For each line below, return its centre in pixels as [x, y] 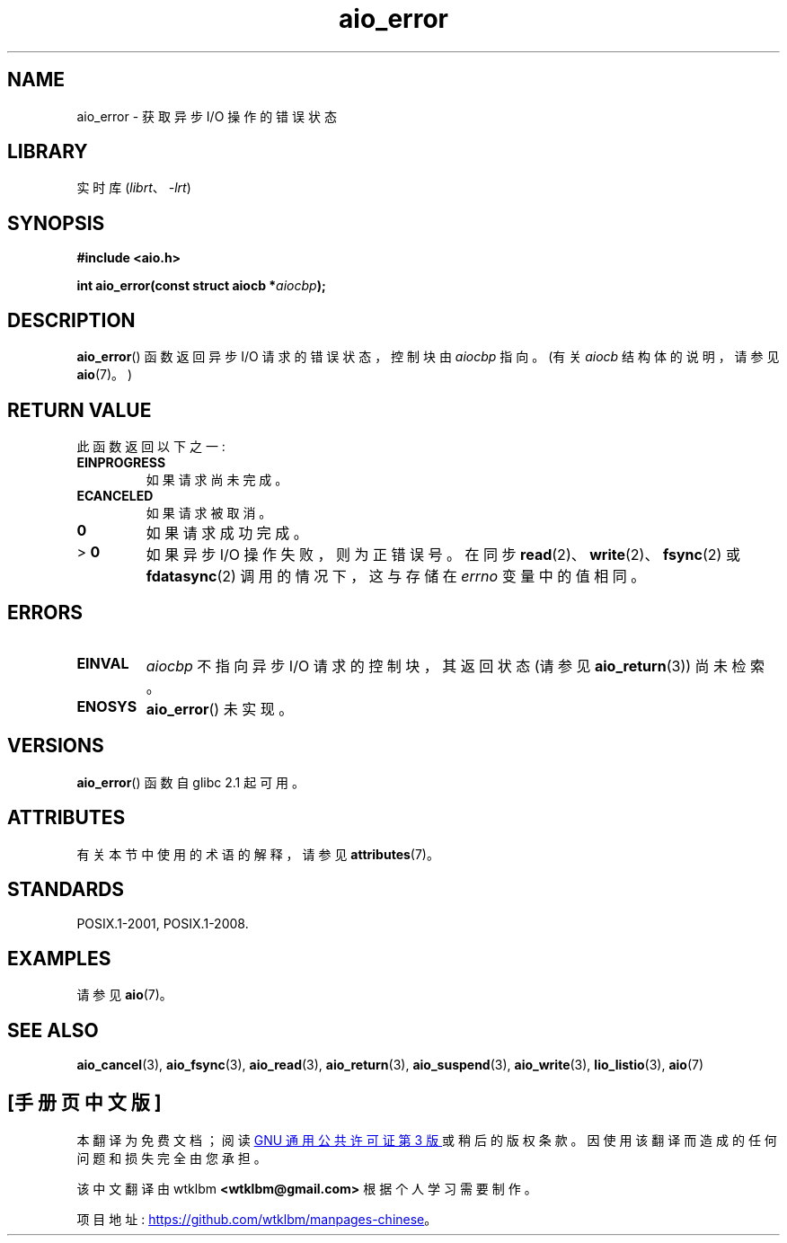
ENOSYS [107, 706]
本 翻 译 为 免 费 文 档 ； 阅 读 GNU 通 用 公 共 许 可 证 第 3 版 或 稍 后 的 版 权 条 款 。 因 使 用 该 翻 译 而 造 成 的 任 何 [427, 1140]
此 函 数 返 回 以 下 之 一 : [151, 446]
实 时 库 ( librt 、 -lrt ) [134, 188]
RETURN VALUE [80, 410]
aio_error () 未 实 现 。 [220, 709]
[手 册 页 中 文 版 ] [84, 1103]
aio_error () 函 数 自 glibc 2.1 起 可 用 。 [191, 782]
